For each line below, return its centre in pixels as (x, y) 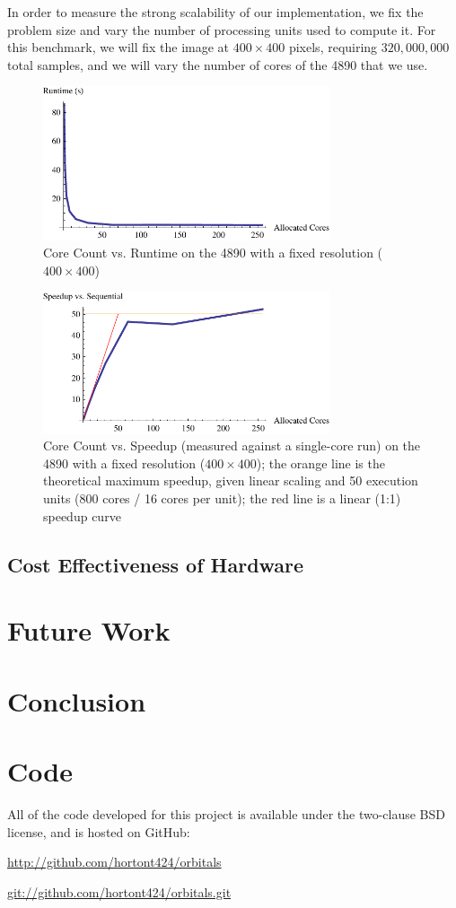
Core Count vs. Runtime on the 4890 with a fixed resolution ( (213, 253)
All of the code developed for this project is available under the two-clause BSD (226, 813)
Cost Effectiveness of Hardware (156, 564)
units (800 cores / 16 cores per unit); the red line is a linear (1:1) (222, 498)
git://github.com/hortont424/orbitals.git (119, 891)
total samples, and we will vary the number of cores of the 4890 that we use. (218, 64)
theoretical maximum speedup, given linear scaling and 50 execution (231, 480)
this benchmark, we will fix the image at (118, 47)
